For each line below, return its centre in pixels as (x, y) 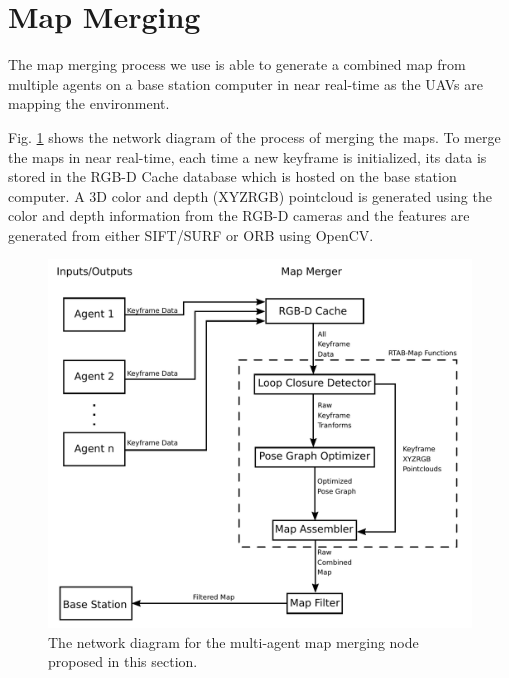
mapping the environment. (89, 103)
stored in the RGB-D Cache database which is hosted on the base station (232, 176)
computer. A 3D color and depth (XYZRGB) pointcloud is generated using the (250, 195)
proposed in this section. (123, 661)
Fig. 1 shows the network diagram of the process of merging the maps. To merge (254, 136)
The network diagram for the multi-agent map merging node (233, 641)
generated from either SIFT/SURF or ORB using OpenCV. (191, 234)
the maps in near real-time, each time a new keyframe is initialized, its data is (247, 156)
